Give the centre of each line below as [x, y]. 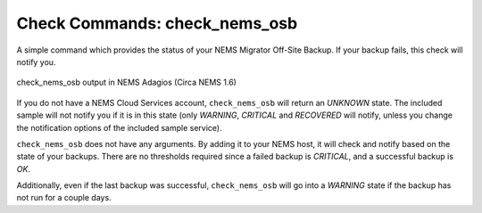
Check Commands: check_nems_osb [157, 23]
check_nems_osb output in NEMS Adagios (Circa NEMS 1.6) [126, 82]
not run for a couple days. [64, 198]
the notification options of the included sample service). [119, 127]
